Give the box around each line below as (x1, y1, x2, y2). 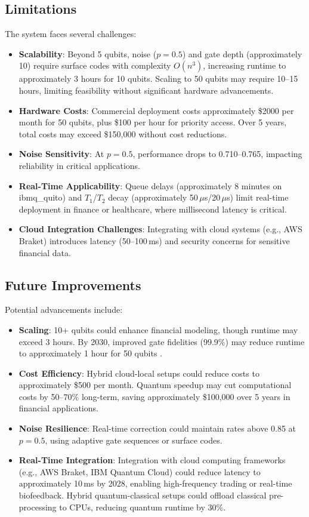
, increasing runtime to (203, 59, 286, 72)
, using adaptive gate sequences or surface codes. (45, 433, 223, 446)
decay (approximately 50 (108, 191, 198, 204)
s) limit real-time (226, 191, 289, 204)
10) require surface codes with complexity (18, 59, 171, 72)
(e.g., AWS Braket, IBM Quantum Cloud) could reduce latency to (18, 465, 261, 478)
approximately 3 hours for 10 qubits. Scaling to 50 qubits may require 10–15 (18, 72, 298, 85)
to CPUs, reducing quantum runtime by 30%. (59, 500, 226, 513)
